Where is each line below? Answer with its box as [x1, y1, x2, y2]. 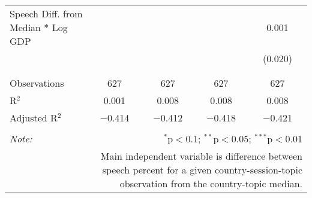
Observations [10, 76, 64, 90]
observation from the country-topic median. [119, 176, 302, 190]
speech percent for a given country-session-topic [102, 163, 302, 176]
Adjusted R [10, 111, 58, 124]
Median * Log [10, 20, 68, 34]
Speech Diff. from [10, 7, 83, 20]
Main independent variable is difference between [100, 149, 302, 163]
